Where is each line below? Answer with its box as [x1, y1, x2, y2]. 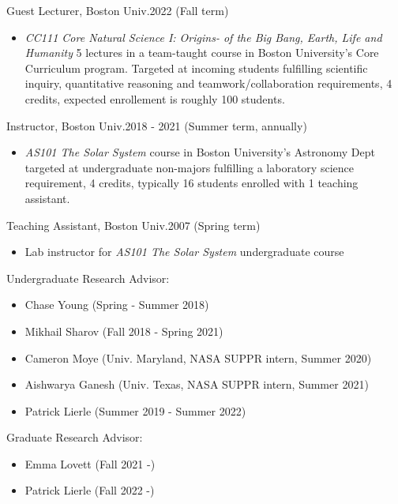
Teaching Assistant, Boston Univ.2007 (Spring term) [6, 216, 261, 233]
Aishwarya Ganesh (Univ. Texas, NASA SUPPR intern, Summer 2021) [24, 376, 369, 393]
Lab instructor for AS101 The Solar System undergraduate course [24, 243, 344, 260]
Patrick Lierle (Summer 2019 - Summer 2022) [24, 402, 246, 419]
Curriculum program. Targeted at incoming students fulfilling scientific [24, 59, 368, 76]
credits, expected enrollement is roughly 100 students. [24, 90, 285, 107]
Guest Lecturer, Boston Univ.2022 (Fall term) [6, 2, 229, 18]
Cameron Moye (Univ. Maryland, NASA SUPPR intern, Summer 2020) [24, 349, 372, 366]
